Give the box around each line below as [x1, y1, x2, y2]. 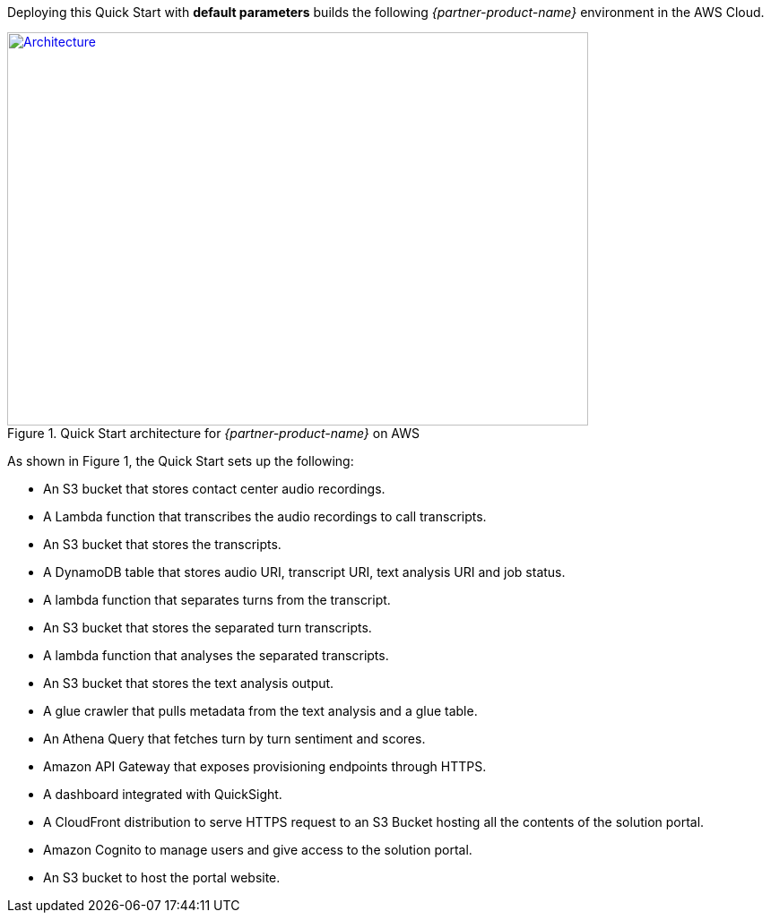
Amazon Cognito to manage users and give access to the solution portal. [43, 842, 472, 857]
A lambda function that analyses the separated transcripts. [43, 648, 389, 663]
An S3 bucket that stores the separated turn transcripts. [43, 620, 372, 635]
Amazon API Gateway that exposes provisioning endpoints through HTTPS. [43, 759, 487, 774]
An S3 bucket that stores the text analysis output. [43, 675, 334, 691]
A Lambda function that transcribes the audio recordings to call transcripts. [43, 509, 487, 524]
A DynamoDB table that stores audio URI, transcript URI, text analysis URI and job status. [43, 564, 566, 580]
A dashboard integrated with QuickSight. [43, 787, 282, 802]
